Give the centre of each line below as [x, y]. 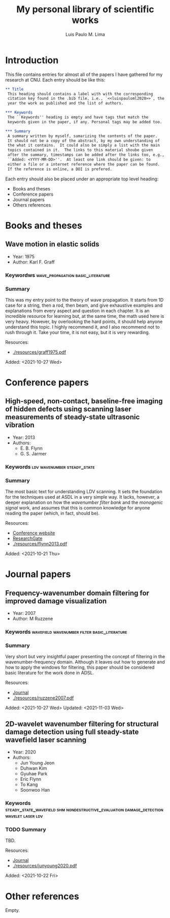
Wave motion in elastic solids [53, 244]
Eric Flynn [31, 779]
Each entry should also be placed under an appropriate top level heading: [82, 179]
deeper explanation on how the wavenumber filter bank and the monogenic [84, 502]
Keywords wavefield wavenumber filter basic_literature [66, 632]
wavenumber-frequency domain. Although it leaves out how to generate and [85, 662]
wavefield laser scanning [46, 740]
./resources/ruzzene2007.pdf [43, 698]
